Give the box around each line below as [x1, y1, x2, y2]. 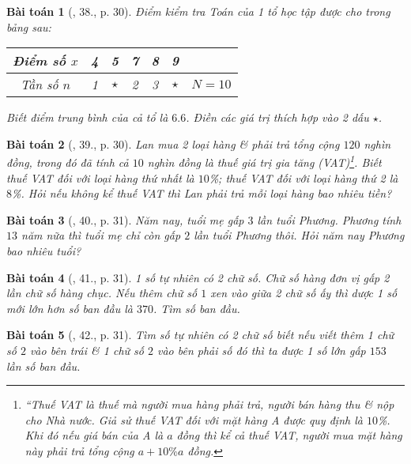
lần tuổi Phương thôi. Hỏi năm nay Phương [194, 227, 405, 243]
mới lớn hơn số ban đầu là [6, 300, 133, 316]
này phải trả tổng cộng [25, 442, 134, 458]
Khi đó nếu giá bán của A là [25, 427, 164, 443]
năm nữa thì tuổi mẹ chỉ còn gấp [21, 227, 181, 243]
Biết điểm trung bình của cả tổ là [6, 109, 168, 126]
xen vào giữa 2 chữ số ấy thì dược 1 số [210, 285, 398, 301]
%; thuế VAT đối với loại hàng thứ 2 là [209, 169, 398, 186]
